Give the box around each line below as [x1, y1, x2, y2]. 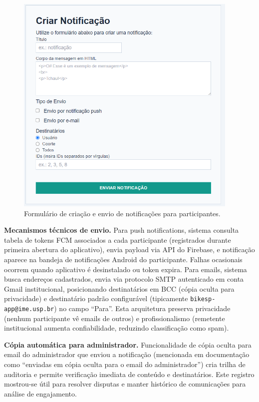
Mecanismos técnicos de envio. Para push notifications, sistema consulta [4, 225, 239, 235]
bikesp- [190, 296, 216, 303]
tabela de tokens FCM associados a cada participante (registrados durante [4, 234, 231, 245]
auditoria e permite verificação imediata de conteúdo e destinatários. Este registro [4, 369, 255, 379]
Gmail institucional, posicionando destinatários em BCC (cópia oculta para [4, 283, 235, 294]
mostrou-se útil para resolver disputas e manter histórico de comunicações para [4, 379, 246, 389]
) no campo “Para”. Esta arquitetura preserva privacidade [54, 303, 231, 314]
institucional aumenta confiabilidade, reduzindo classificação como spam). [4, 323, 229, 333]
